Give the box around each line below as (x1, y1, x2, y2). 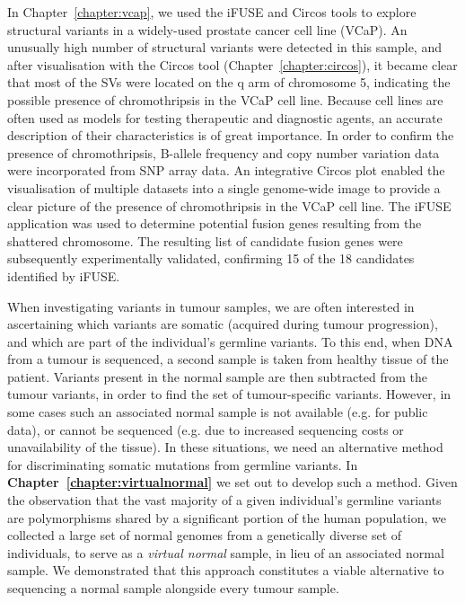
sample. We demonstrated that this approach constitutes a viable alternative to (7, 561, 444, 580)
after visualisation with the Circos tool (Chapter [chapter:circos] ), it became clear (7, 55, 458, 74)
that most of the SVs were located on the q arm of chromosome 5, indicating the (7, 73, 451, 92)
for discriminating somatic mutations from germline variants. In (7, 455, 358, 474)
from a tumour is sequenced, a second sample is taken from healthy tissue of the (7, 350, 449, 368)
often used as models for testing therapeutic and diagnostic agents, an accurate (7, 108, 443, 127)
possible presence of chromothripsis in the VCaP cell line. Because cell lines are (7, 90, 443, 109)
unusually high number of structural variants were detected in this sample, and (7, 38, 442, 57)
